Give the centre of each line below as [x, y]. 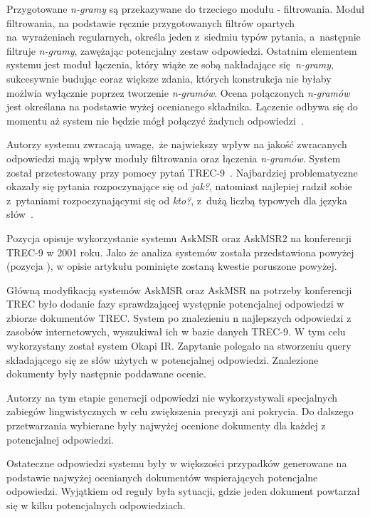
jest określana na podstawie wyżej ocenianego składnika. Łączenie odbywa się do [182, 106]
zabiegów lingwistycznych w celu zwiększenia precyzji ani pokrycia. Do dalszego [180, 411]
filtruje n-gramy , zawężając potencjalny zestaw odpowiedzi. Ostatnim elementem [182, 50]
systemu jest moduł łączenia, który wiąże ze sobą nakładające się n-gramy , [170, 64]
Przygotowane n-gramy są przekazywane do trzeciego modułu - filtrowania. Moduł [186, 9]
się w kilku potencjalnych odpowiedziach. [96, 505]
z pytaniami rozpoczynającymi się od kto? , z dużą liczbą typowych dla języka [177, 200]
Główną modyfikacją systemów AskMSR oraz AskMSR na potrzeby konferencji [179, 289]
